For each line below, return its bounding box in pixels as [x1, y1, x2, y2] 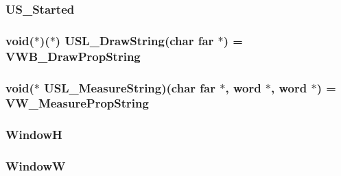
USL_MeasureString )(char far [44, 79, 215, 96]
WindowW [5, 158, 66, 175]
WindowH [5, 126, 62, 143]
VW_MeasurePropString [5, 95, 149, 112]
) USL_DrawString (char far [55, 32, 214, 49]
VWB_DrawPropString [5, 47, 141, 64]
